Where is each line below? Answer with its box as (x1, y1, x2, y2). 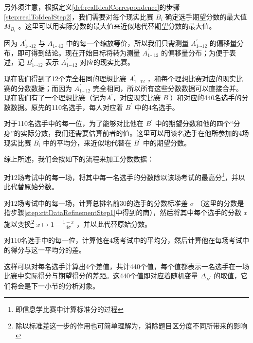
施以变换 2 (4, 217, 34, 229)
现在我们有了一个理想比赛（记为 (4, 92, 106, 103)
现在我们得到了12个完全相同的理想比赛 (4, 73, 126, 84)
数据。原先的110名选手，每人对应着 (10, 102, 123, 112)
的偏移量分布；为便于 (161, 47, 229, 57)
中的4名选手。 (134, 102, 179, 112)
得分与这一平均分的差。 (10, 244, 86, 254)
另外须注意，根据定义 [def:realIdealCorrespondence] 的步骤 (4, 2, 180, 12)
